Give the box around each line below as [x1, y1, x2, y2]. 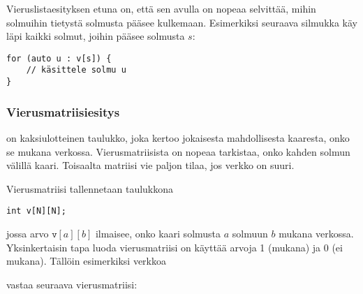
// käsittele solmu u [26, 65, 126, 75]
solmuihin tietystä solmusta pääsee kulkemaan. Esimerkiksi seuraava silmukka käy [6, 15, 357, 29]
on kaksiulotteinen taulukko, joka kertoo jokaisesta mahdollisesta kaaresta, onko [6, 130, 350, 145]
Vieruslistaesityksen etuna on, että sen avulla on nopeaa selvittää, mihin [6, 1, 316, 15]
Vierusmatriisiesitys [6, 103, 120, 120]
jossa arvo [6, 226, 49, 240]
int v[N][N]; [6, 206, 66, 216]
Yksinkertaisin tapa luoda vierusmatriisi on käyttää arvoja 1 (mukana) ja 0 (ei [6, 240, 343, 254]
